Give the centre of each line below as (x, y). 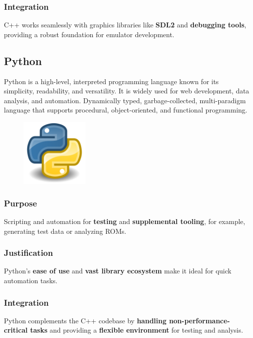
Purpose (21, 203)
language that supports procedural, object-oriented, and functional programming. (126, 110)
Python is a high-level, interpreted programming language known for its (111, 81)
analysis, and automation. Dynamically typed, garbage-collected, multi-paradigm (125, 100)
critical (16, 330)
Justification (29, 253)
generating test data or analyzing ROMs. (65, 231)
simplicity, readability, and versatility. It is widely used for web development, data (127, 91)
